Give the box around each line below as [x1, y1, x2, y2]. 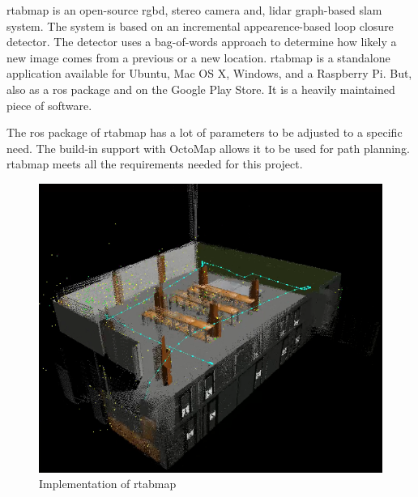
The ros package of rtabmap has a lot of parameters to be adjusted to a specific [6, 124, 403, 141]
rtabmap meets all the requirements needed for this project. [6, 155, 303, 172]
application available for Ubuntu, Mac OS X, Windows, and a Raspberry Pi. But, [6, 65, 412, 82]
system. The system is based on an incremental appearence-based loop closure [6, 17, 394, 34]
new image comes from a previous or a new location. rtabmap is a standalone [6, 49, 390, 66]
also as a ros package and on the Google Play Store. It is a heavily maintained [6, 80, 395, 97]
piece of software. [6, 96, 92, 113]
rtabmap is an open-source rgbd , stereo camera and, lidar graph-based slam [6, 2, 382, 18]
